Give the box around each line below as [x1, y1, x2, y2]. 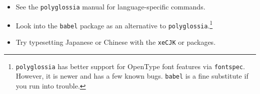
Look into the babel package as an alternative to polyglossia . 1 [15, 18, 213, 30]
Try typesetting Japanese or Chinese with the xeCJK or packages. [15, 36, 216, 47]
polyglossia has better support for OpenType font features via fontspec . [15, 61, 245, 71]
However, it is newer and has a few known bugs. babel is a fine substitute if [15, 71, 248, 81]
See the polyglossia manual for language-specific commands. [15, 1, 205, 11]
